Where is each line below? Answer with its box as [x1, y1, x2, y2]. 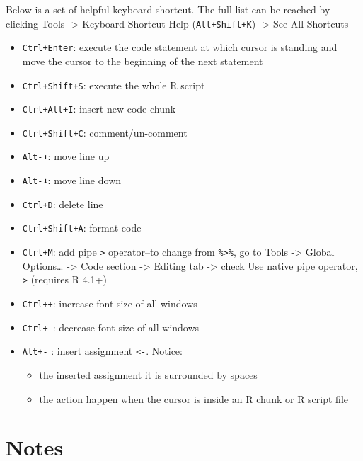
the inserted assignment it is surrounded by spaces [39, 367, 258, 382]
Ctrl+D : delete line [22, 196, 103, 211]
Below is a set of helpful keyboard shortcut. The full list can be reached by [6, 2, 330, 16]
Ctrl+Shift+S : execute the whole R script [22, 77, 205, 92]
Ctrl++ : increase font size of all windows [22, 296, 197, 310]
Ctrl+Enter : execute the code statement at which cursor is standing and [22, 40, 338, 55]
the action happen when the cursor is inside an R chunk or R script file [39, 391, 348, 406]
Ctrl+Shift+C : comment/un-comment [22, 125, 188, 140]
